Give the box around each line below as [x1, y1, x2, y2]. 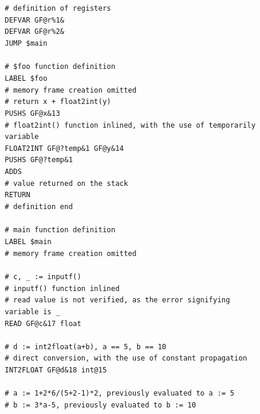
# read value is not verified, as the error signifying [5, 296, 230, 305]
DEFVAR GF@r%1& [5, 15, 65, 24]
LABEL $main [5, 238, 52, 246]
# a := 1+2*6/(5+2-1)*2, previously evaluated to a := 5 [5, 389, 234, 398]
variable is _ [5, 307, 61, 316]
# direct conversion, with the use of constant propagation [5, 354, 248, 363]
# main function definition [5, 226, 116, 235]
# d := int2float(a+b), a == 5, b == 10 [5, 342, 167, 351]
